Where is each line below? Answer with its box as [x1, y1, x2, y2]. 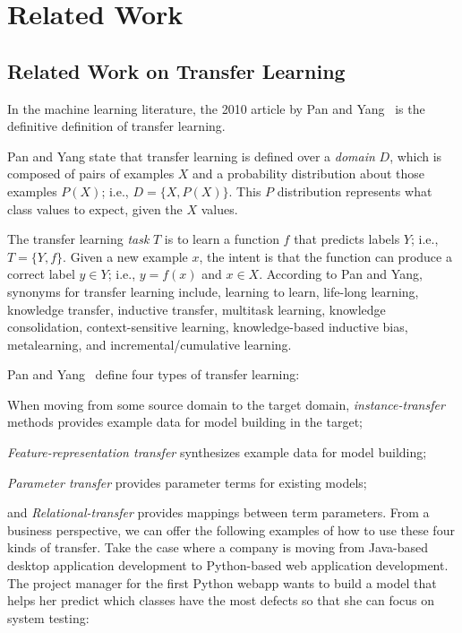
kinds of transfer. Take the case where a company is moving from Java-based [7, 538, 429, 557]
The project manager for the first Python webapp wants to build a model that [7, 573, 437, 592]
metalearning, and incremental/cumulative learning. [7, 334, 292, 353]
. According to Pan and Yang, [259, 264, 423, 283]
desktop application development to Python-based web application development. [7, 556, 449, 575]
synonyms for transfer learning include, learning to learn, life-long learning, [7, 282, 419, 300]
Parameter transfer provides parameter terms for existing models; [7, 473, 367, 491]
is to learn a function [164, 230, 279, 248]
